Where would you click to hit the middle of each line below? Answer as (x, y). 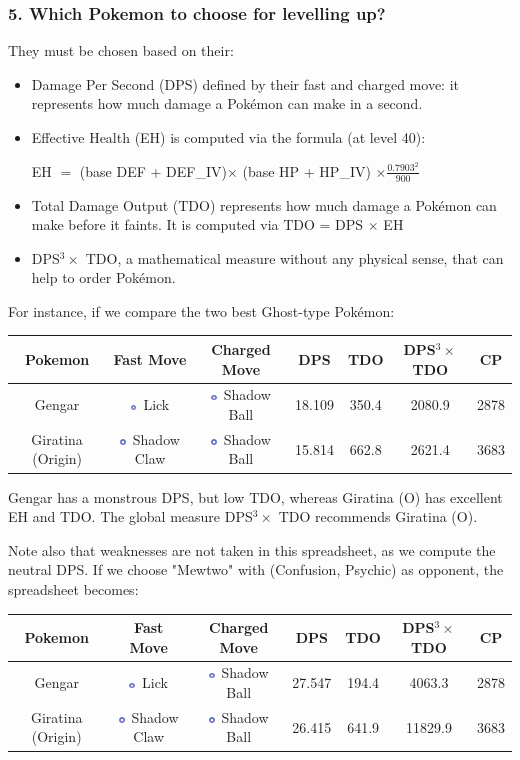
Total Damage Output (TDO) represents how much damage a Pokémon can (264, 204)
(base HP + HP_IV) (306, 170)
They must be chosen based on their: (121, 50)
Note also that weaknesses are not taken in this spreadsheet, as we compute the (252, 549)
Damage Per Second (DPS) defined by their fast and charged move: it (245, 83)
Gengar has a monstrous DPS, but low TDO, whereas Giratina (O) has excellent (255, 496)
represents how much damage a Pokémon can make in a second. (227, 103)
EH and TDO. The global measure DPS (130, 516)
